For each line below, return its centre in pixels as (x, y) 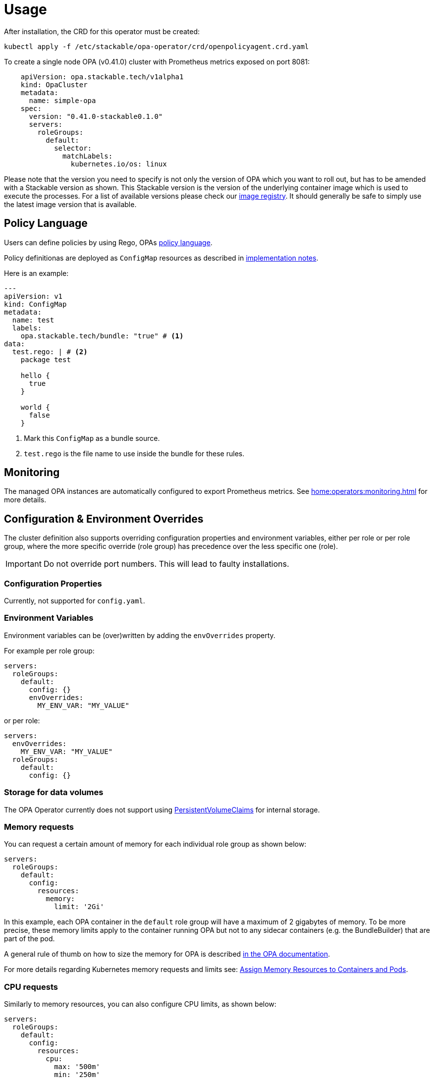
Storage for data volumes (54, 792)
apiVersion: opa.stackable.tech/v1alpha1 (102, 77)
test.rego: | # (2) (50, 351)
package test (46, 359)
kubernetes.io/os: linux (119, 164)
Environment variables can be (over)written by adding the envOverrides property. (140, 635)
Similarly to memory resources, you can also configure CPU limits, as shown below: (140, 1004)
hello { (35, 375)
